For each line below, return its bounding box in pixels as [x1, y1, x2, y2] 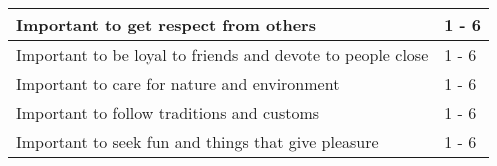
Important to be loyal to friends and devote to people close [16, 43, 429, 66]
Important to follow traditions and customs [16, 101, 320, 124]
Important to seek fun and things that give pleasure [16, 130, 379, 153]
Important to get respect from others [16, 13, 316, 36]
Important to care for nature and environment [16, 72, 340, 95]
